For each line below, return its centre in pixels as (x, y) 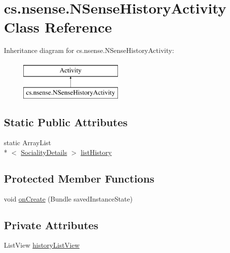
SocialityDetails (44, 152)
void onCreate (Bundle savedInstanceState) (68, 198)
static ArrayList (28, 143)
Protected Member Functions (79, 178)
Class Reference (58, 27)
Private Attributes (51, 225)
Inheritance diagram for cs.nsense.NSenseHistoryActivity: (89, 50)
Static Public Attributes (66, 122)
